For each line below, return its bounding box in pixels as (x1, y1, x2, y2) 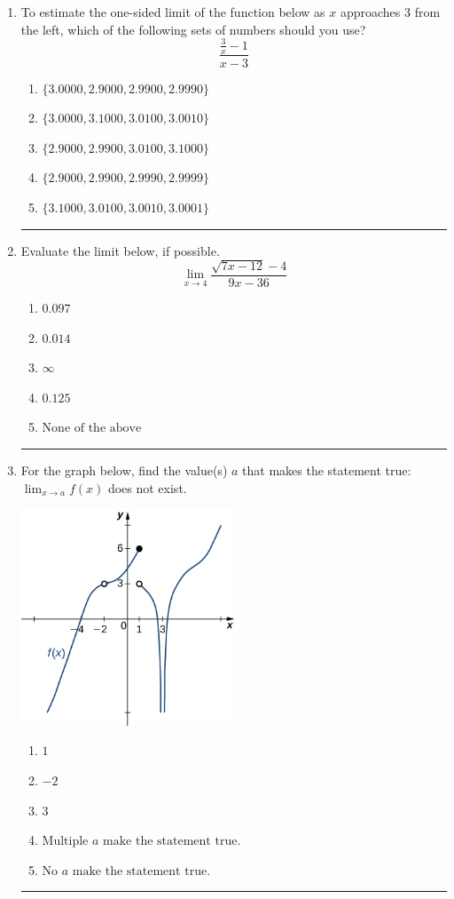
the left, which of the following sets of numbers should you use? (20, 20, 366, 38)
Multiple (42, 835, 89, 848)
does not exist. (107, 478, 187, 497)
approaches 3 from (340, 3, 441, 20)
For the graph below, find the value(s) (20, 460, 228, 479)
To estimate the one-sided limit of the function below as (20, 3, 325, 20)
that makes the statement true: (242, 460, 411, 479)
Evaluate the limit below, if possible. (20, 241, 220, 259)
